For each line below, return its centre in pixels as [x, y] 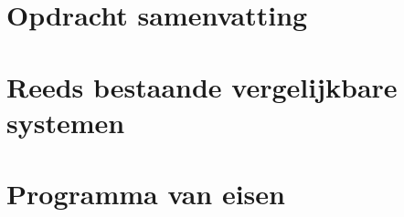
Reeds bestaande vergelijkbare [202, 86]
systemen [66, 122]
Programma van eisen [146, 194]
